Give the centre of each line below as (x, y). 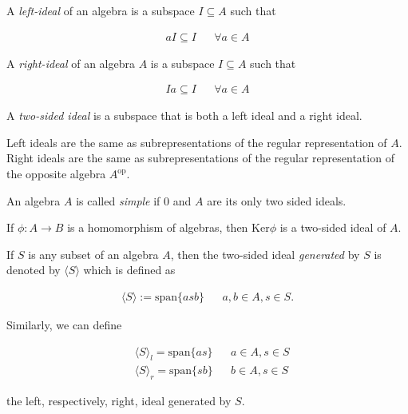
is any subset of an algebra (93, 254)
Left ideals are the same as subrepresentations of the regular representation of (197, 142)
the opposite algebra (56, 174)
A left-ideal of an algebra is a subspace (101, 10)
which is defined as (129, 270)
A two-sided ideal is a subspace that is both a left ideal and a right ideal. (184, 115)
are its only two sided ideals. (277, 200)
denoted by (34, 270)
